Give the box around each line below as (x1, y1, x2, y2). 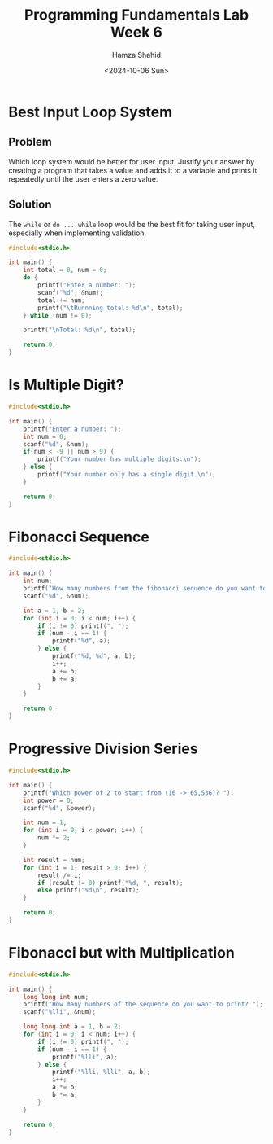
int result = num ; (23, 856, 85, 864)
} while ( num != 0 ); (23, 311, 93, 319)
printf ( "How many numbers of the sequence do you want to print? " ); (23, 1000, 264, 1009)
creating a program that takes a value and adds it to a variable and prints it (8, 165, 258, 175)
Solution (8, 198, 52, 212)
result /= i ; (37, 871, 82, 879)
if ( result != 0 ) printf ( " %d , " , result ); (37, 879, 184, 887)
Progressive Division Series (8, 739, 198, 758)
